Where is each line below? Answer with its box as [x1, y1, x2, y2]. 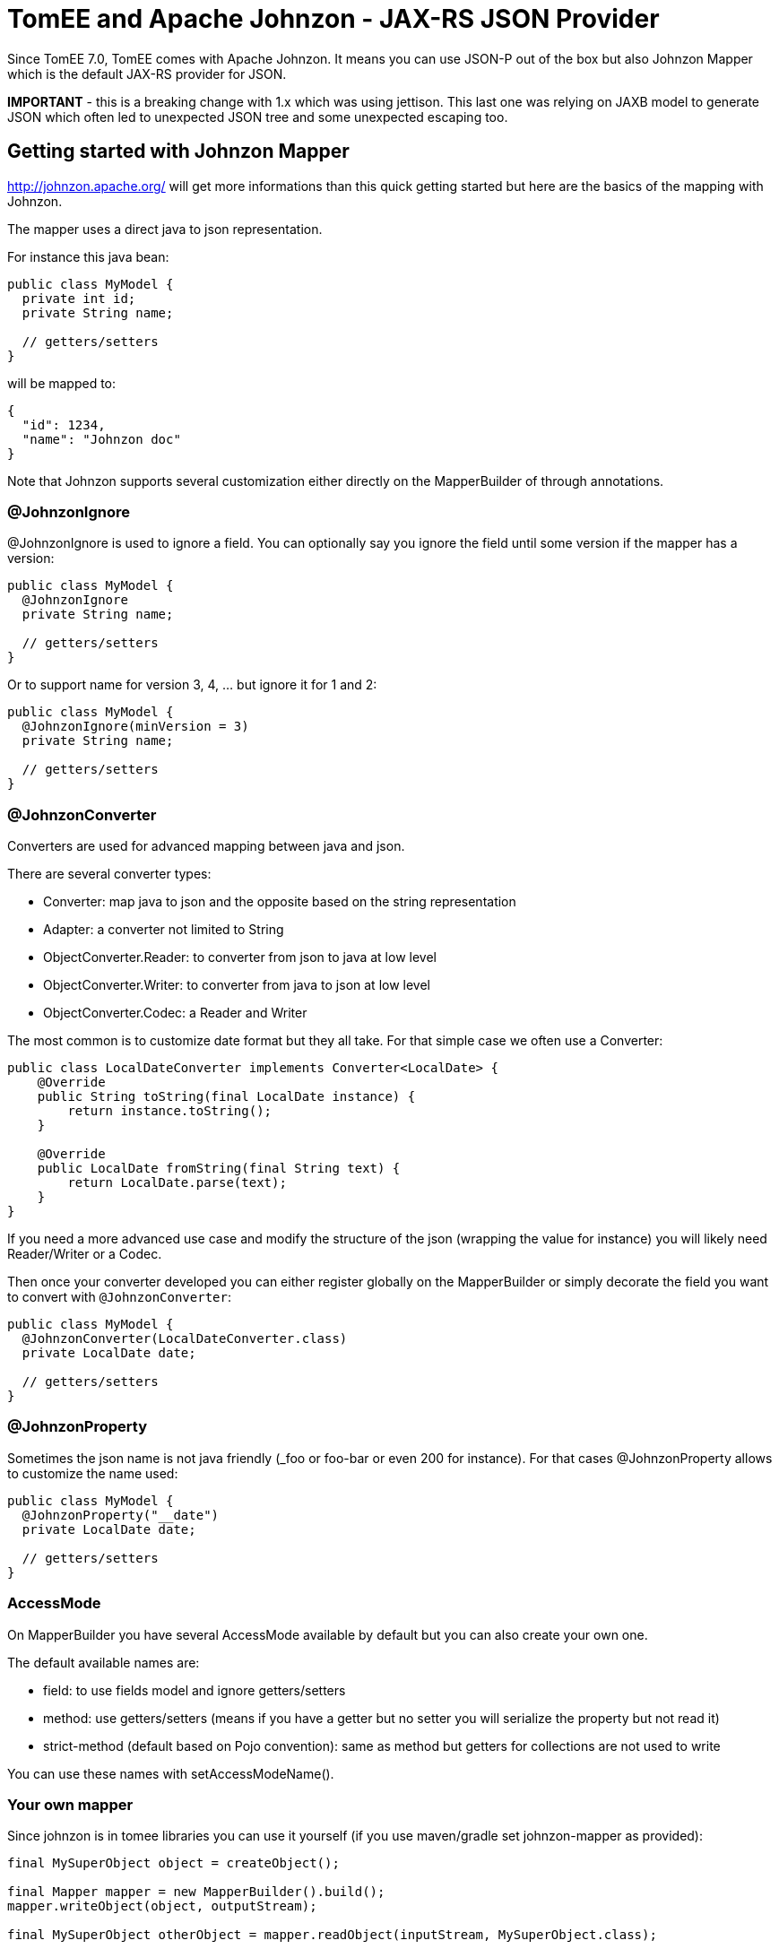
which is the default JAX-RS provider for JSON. [7, 65, 287, 82]
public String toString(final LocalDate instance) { [37, 1089, 416, 1104]
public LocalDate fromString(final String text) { [37, 1161, 401, 1176]
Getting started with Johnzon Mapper [7, 140, 350, 163]
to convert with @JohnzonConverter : [7, 1289, 231, 1305]
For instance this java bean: [7, 248, 169, 264]
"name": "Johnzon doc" [22, 431, 181, 446]
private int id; [22, 290, 136, 306]
